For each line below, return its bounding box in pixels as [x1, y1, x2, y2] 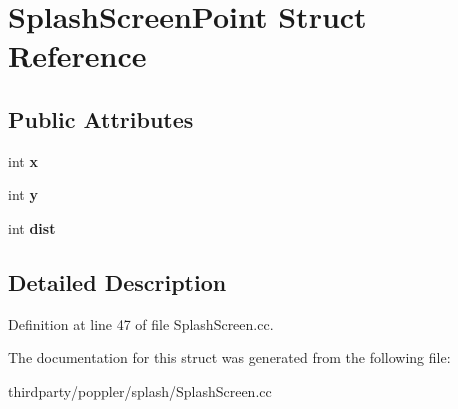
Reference [8, 35, 147, 76]
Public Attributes [8, 103, 194, 134]
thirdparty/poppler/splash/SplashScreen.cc [8, 380, 272, 401]
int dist [8, 217, 56, 238]
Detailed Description [8, 266, 227, 297]
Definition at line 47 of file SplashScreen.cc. [8, 313, 274, 334]
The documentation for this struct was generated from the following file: [8, 347, 451, 368]
